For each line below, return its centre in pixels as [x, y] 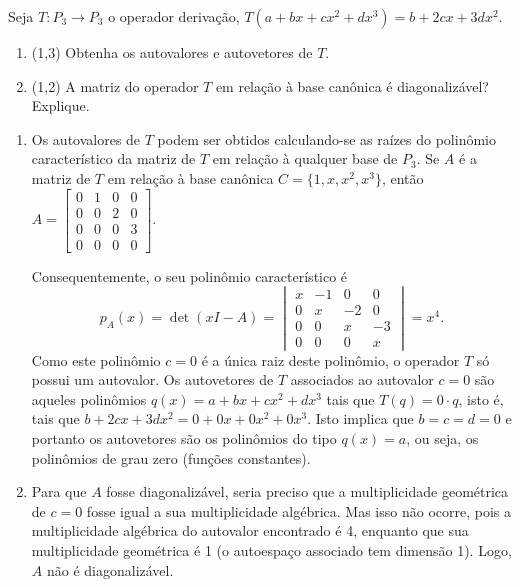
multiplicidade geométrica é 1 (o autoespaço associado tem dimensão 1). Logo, [271, 549]
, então [402, 177]
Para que [59, 491]
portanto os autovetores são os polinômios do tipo [184, 437]
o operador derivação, [174, 16]
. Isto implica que [360, 418]
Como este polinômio [96, 359]
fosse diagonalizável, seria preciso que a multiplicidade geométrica [307, 491]
